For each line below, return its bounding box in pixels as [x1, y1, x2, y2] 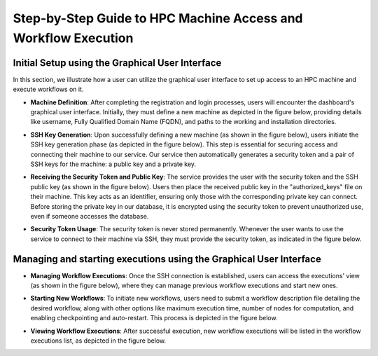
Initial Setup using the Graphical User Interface [13, 57, 222, 69]
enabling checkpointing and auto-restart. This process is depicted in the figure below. [30, 314, 278, 322]
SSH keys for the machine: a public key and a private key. [30, 160, 196, 168]
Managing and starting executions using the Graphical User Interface [13, 253, 321, 265]
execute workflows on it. [13, 85, 84, 94]
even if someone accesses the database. [30, 212, 149, 220]
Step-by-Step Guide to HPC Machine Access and [13, 11, 303, 26]
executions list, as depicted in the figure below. [30, 336, 167, 345]
